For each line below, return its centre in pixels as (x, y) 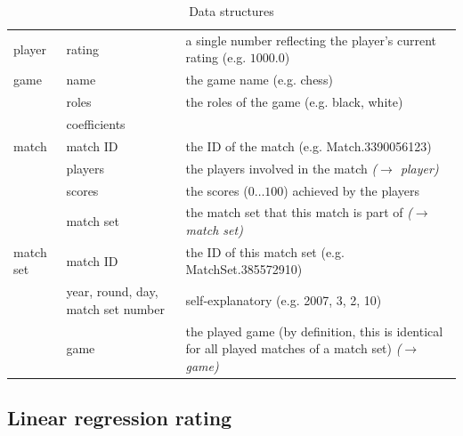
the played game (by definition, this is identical (314, 331)
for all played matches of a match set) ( (293, 348)
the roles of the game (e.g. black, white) (294, 102)
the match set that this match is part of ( (299, 212)
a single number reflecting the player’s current (311, 40)
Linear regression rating (120, 418)
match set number (115, 308)
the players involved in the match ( (281, 168)
